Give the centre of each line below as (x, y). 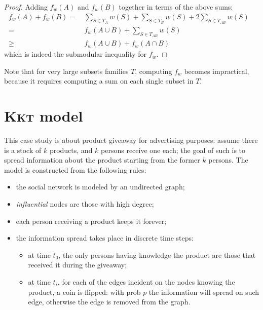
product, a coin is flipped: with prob (84, 292)
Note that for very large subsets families (66, 71)
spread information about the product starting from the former (102, 160)
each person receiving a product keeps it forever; (91, 221)
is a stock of (23, 150)
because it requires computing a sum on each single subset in (99, 81)
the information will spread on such (204, 292)
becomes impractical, (217, 71)
